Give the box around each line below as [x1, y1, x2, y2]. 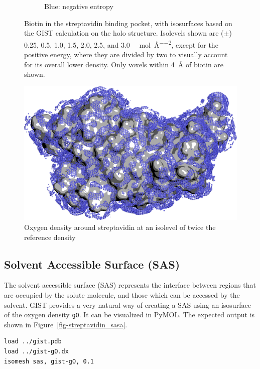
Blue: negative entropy [44, 1, 113, 11]
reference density [24, 231, 76, 242]
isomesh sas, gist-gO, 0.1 [4, 357, 94, 365]
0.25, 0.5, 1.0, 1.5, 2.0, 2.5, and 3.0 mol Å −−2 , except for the [24, 38, 218, 50]
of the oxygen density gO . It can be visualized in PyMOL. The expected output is [4, 309, 255, 320]
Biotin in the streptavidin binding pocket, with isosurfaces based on [24, 18, 232, 28]
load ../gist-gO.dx [4, 348, 69, 355]
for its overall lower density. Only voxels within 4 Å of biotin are [24, 59, 224, 69]
